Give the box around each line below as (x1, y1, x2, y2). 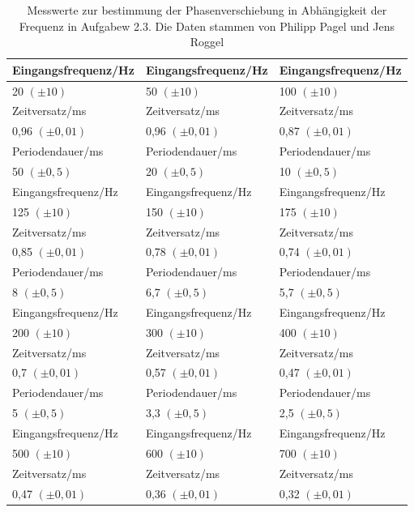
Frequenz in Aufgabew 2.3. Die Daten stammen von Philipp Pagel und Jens (19, 17, 395, 34)
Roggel (190, 33, 224, 50)
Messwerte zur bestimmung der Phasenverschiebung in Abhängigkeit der (27, 2, 387, 18)
